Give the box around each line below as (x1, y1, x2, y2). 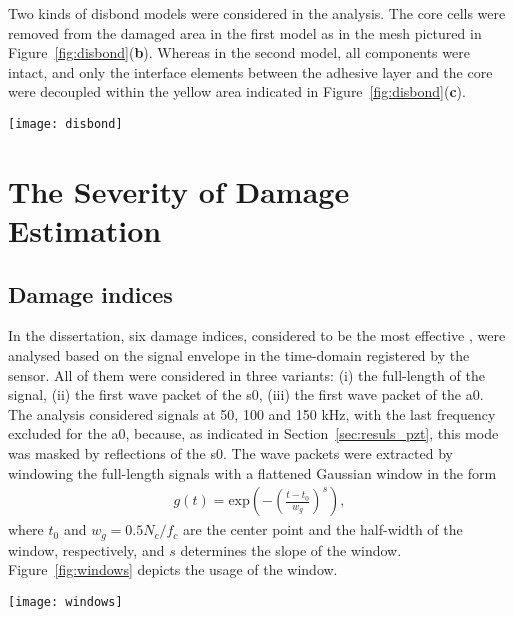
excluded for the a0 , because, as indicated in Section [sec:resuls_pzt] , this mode (8, 423, 499, 444)
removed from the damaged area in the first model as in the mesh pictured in (8, 22, 482, 43)
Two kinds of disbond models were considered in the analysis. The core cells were (8, 3, 506, 23)
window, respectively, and (8, 539, 165, 560)
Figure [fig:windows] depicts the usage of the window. (8, 559, 338, 580)
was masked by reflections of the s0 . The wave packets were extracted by (8, 442, 453, 463)
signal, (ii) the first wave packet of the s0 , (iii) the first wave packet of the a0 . (8, 384, 484, 405)
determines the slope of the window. (180, 539, 402, 560)
